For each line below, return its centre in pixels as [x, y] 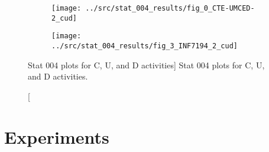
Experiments [57, 136]
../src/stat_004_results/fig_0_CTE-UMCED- [170, 8]
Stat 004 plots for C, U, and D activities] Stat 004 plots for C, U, [146, 65]
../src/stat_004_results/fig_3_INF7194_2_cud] [145, 46]
